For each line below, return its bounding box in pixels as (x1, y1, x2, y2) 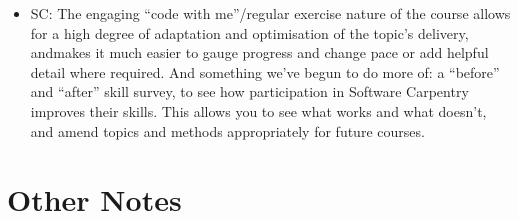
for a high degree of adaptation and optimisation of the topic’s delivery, (30, 22, 469, 43)
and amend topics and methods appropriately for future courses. (30, 120, 425, 141)
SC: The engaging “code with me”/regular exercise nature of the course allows (30, 3, 511, 23)
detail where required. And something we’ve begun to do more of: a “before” (30, 61, 500, 82)
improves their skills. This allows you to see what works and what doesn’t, (30, 100, 487, 121)
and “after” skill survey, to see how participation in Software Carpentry (30, 81, 469, 102)
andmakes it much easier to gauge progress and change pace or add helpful (30, 42, 489, 63)
